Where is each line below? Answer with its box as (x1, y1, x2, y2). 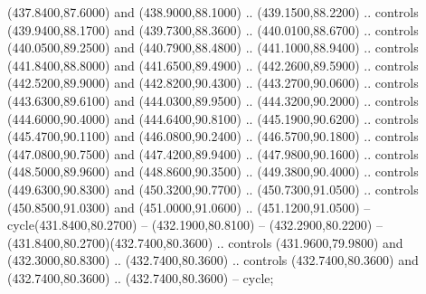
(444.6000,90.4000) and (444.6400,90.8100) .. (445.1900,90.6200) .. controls (7, 109, 419, 128)
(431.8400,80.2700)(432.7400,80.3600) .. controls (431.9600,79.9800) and (7, 232, 403, 251)
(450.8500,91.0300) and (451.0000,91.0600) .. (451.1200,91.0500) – (7, 197, 371, 216)
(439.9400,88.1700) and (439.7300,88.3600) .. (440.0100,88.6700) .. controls (7, 20, 419, 39)
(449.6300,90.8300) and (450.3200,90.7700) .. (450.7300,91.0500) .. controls (7, 179, 419, 198)
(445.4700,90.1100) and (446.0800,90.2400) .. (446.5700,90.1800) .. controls (7, 127, 419, 146)
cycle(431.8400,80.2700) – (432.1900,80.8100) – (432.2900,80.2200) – (7, 215, 383, 234)
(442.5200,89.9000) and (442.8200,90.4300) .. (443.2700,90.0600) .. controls (7, 73, 419, 92)
